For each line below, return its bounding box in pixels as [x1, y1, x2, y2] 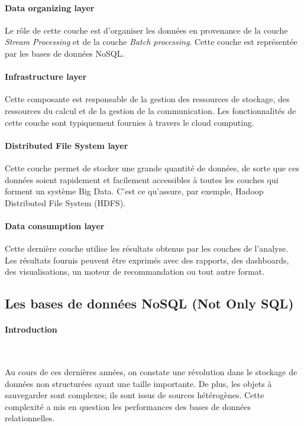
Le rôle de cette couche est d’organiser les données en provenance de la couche [5, 24, 288, 36]
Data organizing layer [5, 1, 95, 14]
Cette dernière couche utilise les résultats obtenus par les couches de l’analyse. [5, 242, 289, 255]
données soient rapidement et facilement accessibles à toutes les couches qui [5, 173, 279, 186]
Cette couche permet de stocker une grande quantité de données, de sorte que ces [5, 161, 299, 174]
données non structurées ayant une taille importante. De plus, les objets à [5, 377, 272, 389]
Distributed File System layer [5, 139, 128, 151]
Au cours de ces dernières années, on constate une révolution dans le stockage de [5, 366, 297, 378]
